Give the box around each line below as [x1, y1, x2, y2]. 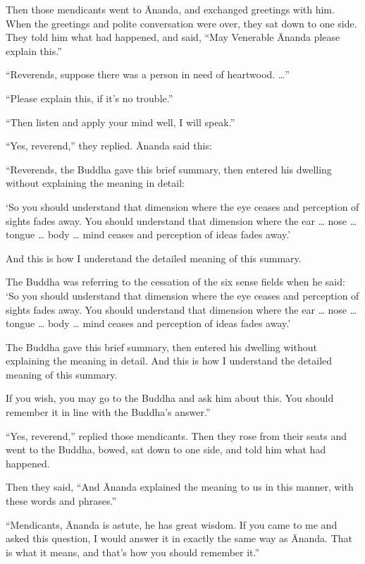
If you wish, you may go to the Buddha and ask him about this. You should [6, 391, 334, 405]
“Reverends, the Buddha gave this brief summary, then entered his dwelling [6, 161, 332, 176]
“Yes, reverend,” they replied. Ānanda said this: [6, 138, 212, 153]
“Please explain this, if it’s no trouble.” [6, 90, 173, 105]
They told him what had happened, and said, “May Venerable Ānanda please [6, 30, 340, 44]
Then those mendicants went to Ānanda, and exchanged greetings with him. [6, 2, 335, 16]
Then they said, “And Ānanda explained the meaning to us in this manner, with [6, 479, 354, 494]
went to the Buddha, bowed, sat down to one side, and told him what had [6, 442, 326, 457]
